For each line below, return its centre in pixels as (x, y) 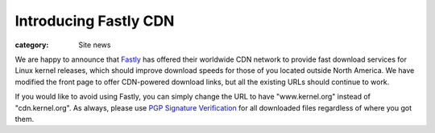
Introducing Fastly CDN (95, 21)
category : (32, 45)
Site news (95, 45)
